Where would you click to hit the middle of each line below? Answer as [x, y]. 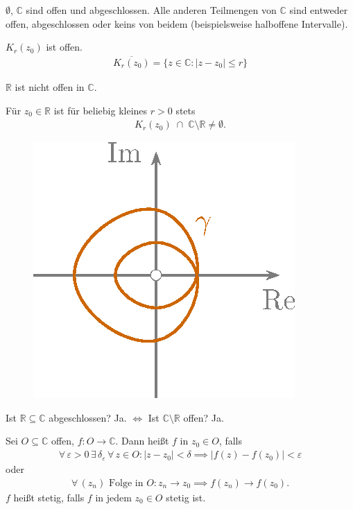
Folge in [126, 483]
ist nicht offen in [50, 87]
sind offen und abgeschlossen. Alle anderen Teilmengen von [151, 10]
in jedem [113, 497]
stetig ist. [186, 497]
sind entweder [319, 10]
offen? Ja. [204, 417]
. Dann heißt [142, 441]
